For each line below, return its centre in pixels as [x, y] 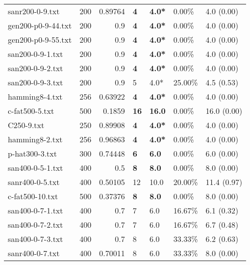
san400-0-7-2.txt [36, 225]
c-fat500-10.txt [33, 196]
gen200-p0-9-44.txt [40, 25]
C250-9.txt [26, 125]
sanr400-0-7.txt [34, 253]
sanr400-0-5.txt [34, 182]
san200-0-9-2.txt [36, 68]
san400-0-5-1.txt [36, 168]
